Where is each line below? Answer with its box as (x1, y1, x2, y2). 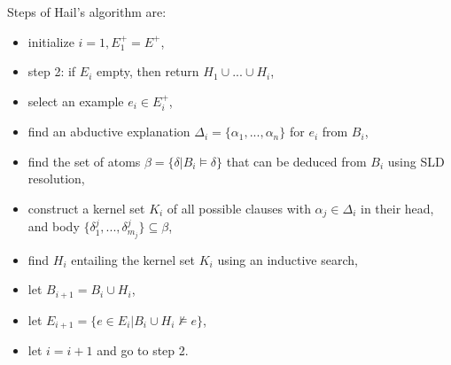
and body (27, 217, 80, 236)
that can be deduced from (226, 151, 367, 170)
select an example (27, 91, 124, 110)
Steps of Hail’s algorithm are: (7, 3, 167, 20)
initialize (27, 32, 74, 50)
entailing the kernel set (71, 250, 196, 268)
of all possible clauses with (167, 198, 311, 217)
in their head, (360, 198, 434, 217)
